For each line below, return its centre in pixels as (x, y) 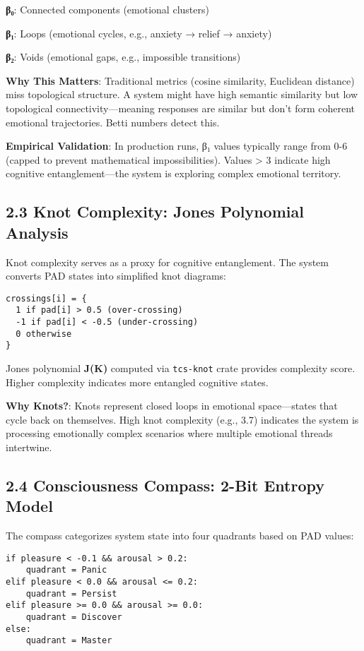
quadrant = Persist (71, 593)
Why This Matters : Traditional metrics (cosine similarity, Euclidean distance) (180, 80)
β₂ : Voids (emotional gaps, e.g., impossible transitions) (123, 57)
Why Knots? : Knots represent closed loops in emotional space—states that (172, 406)
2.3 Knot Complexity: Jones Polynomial (155, 211)
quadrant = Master (69, 641)
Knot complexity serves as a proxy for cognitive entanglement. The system (168, 262)
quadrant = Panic (66, 570)
